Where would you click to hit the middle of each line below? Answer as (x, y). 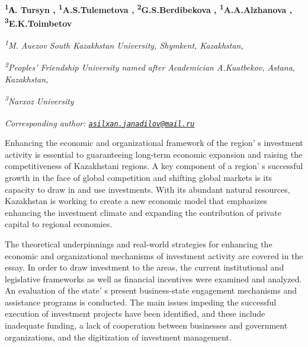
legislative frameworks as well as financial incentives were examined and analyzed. (153, 278)
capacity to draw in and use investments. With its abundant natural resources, (147, 189)
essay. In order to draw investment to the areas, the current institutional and (145, 267)
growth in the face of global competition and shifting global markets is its (139, 177)
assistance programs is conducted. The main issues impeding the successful (141, 302)
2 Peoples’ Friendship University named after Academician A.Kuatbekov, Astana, (150, 66)
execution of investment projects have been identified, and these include (135, 313)
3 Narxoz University (39, 100)
